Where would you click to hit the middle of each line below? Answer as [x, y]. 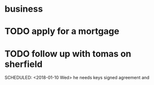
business [24, 9]
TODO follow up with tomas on [68, 53]
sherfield [24, 64]
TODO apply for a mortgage [62, 32]
